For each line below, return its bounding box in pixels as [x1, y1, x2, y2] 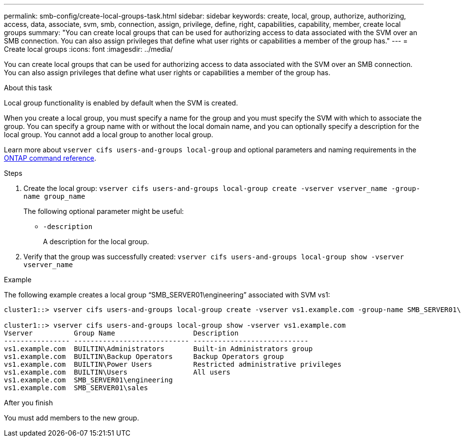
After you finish [4, 399, 53, 407]
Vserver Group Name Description [4, 329, 239, 337]
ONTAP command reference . [4, 154, 97, 162]
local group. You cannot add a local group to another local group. [4, 130, 213, 139]
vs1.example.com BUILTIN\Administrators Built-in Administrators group [4, 345, 313, 353]
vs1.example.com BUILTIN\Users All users [4, 368, 230, 376]
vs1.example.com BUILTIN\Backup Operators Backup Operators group [4, 353, 284, 360]
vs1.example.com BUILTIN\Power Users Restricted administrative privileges [4, 360, 342, 368]
